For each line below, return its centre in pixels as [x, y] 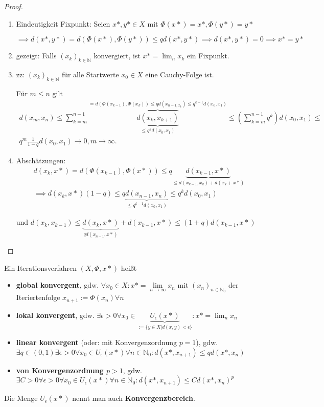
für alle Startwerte [90, 74]
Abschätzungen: [41, 160]
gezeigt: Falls [36, 56]
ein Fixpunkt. [208, 56]
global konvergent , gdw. [57, 285]
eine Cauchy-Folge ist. [180, 74]
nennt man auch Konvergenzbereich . [134, 398]
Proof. [14, 6]
